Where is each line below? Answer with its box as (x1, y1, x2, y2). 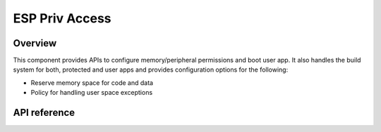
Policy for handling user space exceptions (30, 88, 153, 97)
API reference (13, 107, 75, 119)
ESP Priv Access (13, 11, 112, 26)
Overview (13, 37, 57, 49)
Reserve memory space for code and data (30, 78, 154, 87)
